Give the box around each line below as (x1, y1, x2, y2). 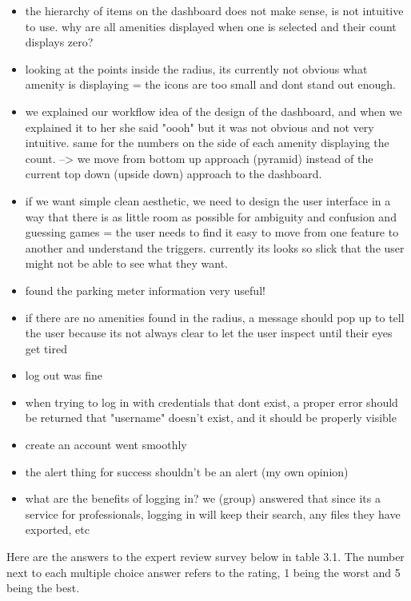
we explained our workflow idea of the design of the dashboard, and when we (25, 102, 402, 119)
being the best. (6, 579, 80, 596)
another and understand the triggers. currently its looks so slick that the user (25, 239, 405, 256)
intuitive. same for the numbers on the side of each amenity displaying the (25, 134, 389, 151)
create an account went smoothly (25, 436, 187, 453)
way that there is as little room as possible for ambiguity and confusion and (25, 208, 397, 225)
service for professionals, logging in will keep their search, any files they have (25, 505, 401, 522)
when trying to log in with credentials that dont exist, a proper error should (25, 393, 398, 410)
